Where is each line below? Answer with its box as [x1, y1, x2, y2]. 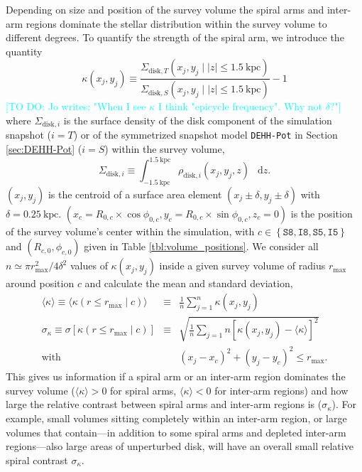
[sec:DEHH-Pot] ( [6, 141, 82, 156]
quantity [6, 43, 43, 58]
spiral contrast [6, 452, 68, 467]
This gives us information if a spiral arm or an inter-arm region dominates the [6, 369, 346, 384]
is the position [290, 205, 353, 220]
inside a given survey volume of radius [159, 258, 326, 273]
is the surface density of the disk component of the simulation [63, 112, 332, 127]
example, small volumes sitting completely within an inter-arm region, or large [6, 410, 347, 425]
